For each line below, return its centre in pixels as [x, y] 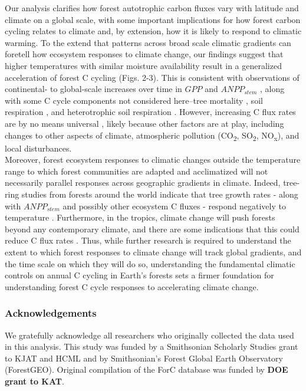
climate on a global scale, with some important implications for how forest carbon [153, 19]
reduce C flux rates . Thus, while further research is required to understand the [148, 240]
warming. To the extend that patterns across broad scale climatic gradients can [148, 42]
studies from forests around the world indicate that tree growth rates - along [160, 194]
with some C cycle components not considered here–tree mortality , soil [134, 100]
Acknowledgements [51, 313]
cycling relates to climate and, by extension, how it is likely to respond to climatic [153, 31]
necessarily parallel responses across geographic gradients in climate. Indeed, [143, 183]
